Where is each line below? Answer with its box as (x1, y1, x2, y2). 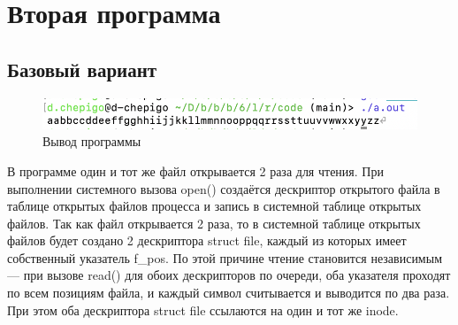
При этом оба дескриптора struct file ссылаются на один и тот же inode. (7, 300, 399, 319)
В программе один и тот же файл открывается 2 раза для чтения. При (7, 161, 384, 180)
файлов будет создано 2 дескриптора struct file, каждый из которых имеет (7, 231, 407, 250)
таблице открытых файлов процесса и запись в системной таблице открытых (7, 197, 422, 215)
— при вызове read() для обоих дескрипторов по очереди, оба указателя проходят (7, 266, 451, 284)
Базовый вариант (7, 55, 157, 82)
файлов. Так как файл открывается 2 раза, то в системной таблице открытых (7, 213, 421, 232)
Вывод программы (42, 132, 141, 151)
